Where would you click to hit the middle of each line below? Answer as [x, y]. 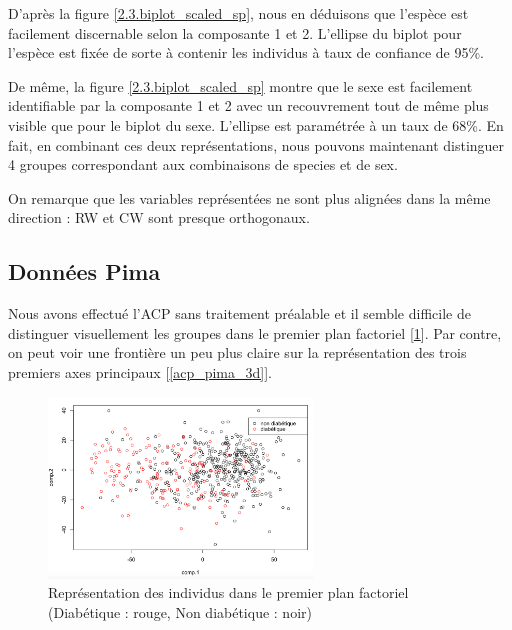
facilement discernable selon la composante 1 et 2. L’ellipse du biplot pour [235, 32]
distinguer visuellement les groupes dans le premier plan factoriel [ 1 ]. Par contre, [255, 332]
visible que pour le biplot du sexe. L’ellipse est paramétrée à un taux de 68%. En [256, 124]
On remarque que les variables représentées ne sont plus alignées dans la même [249, 197]
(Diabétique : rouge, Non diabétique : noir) [180, 611]
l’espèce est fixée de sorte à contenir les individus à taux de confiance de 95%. [246, 52]
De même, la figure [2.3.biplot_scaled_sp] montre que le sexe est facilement [240, 85]
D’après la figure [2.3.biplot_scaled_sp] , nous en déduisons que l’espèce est [238, 13]
